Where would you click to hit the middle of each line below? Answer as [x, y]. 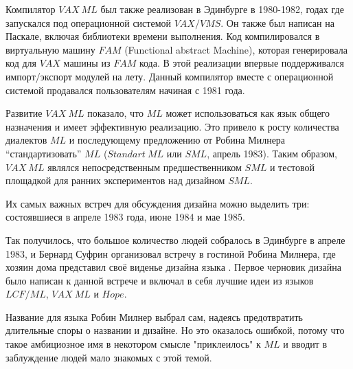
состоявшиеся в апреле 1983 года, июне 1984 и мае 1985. [125, 217]
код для [21, 63]
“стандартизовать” [44, 153]
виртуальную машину [50, 49]
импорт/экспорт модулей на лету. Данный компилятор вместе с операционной [170, 76]
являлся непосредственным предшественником [145, 167]
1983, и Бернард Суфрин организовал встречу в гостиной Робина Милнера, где [171, 253]
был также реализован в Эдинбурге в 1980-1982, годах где [222, 9]
